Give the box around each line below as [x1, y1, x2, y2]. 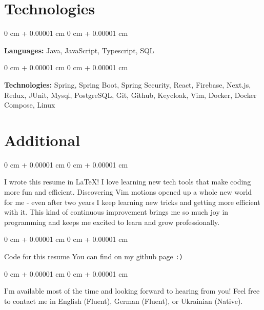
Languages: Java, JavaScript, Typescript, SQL [4, 45, 154, 55]
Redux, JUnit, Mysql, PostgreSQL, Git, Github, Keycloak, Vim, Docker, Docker [4, 89, 257, 100]
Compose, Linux [4, 99, 55, 110]
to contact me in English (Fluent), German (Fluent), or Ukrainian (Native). [4, 295, 243, 306]
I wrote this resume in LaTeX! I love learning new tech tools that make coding [4, 176, 251, 187]
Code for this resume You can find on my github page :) [4, 251, 183, 261]
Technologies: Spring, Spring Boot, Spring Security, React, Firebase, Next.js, [4, 79, 251, 90]
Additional [4, 129, 80, 150]
